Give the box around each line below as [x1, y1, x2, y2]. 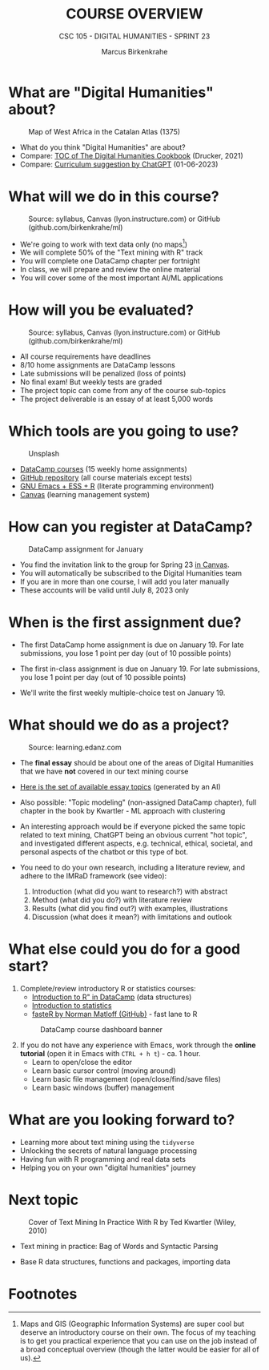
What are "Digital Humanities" [8, 83, 214, 101]
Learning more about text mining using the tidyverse [19, 1137, 195, 1147]
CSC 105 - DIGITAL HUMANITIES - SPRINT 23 [58, 31, 211, 41]
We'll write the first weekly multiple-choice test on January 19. [19, 688, 226, 697]
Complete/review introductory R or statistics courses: [19, 983, 196, 993]
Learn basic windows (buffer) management [31, 1083, 175, 1092]
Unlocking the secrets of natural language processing [19, 1146, 198, 1155]
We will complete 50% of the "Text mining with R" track [19, 247, 203, 257]
